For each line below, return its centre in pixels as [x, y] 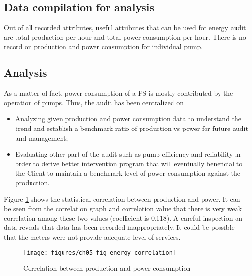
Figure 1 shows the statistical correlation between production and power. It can [122, 199]
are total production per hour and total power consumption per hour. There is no [125, 37]
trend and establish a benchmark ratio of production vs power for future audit [132, 128]
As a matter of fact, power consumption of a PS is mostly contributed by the [118, 93]
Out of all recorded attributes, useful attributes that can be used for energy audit [125, 27]
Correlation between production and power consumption [107, 268]
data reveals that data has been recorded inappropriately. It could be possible [119, 227]
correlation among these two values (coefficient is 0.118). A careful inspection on [123, 218]
